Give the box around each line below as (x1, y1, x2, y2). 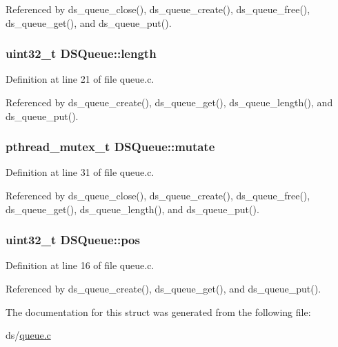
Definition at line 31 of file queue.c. (6, 165, 155, 179)
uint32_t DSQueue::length (6, 45, 157, 62)
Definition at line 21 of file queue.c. (6, 72, 155, 86)
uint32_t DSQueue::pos (6, 231, 140, 248)
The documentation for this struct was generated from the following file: (6, 304, 311, 319)
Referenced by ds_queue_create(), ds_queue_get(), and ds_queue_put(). (6, 281, 321, 295)
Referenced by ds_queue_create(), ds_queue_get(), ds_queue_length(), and (6, 95, 333, 109)
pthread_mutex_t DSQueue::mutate (6, 138, 215, 155)
